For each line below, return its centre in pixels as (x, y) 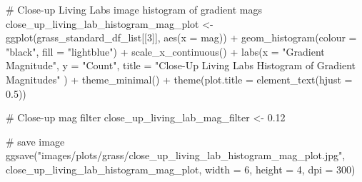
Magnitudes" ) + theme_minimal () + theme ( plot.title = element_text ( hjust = (179, 79)
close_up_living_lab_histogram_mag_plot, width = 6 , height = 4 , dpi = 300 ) (181, 169)
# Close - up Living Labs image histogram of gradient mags (134, 9)
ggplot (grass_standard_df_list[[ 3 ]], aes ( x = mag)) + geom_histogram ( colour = (181, 37)
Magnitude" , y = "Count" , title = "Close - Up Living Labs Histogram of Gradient (181, 65)
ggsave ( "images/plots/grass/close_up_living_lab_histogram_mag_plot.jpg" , (176, 155)
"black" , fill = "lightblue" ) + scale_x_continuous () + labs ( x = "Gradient (165, 51)
